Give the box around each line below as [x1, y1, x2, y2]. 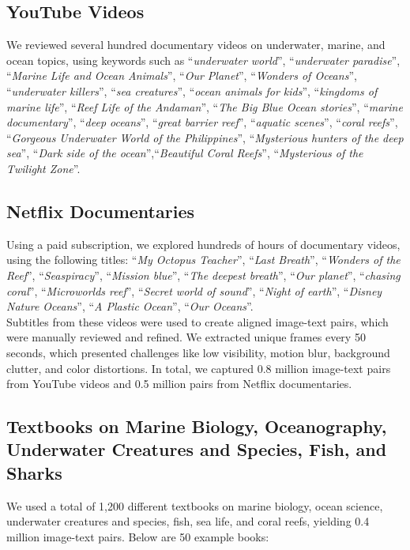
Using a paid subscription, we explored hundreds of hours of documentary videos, [6, 235, 401, 252]
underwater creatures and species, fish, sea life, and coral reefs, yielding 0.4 [6, 513, 370, 529]
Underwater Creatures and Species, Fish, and [6, 437, 387, 461]
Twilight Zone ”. [6, 160, 81, 176]
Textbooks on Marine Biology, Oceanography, [6, 414, 387, 439]
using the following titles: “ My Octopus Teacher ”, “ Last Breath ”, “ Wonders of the [6, 251, 401, 268]
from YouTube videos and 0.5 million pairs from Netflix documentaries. [6, 375, 352, 392]
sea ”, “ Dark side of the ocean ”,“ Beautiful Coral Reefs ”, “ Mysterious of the [6, 145, 363, 161]
